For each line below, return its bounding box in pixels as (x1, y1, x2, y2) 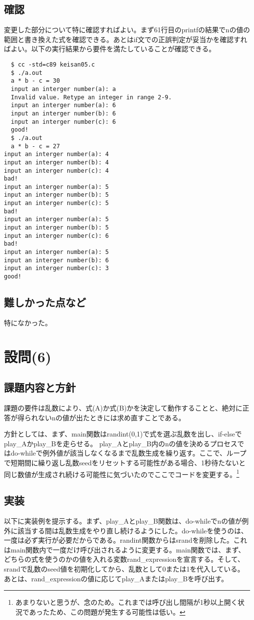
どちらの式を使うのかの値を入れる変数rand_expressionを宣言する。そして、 (4, 554, 245, 564)
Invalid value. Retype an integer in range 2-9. (11, 93, 172, 101)
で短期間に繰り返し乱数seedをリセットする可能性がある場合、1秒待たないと (4, 458, 246, 468)
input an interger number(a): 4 (4, 151, 109, 158)
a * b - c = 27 (11, 142, 60, 150)
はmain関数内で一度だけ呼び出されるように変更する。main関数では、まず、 (4, 544, 245, 554)
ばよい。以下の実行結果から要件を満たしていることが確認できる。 (4, 44, 216, 54)
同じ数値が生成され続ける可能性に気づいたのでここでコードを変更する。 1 (4, 467, 239, 479)
